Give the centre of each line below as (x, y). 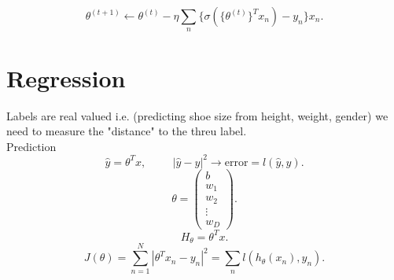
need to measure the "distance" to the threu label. (127, 131)
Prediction (31, 146)
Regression (66, 77)
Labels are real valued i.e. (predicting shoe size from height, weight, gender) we (197, 115)
